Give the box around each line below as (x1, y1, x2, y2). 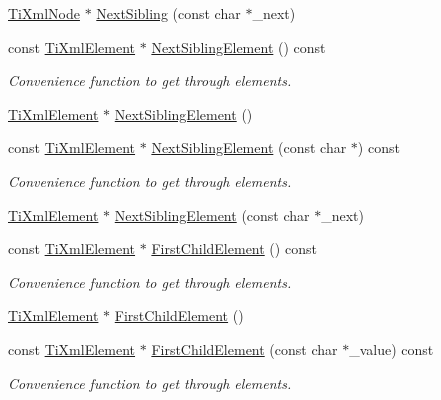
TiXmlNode (8, 3, 80, 23)
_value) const (349, 338, 434, 359)
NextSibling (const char (96, 3, 241, 23)
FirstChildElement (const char (151, 338, 338, 359)
